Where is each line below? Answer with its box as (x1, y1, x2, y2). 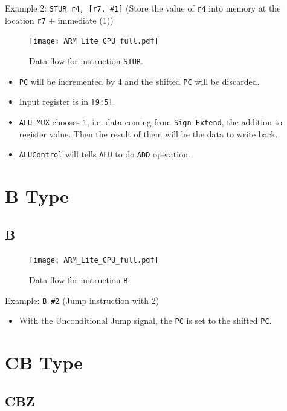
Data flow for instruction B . (29, 274, 131, 286)
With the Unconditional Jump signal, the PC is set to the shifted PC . (19, 314, 272, 327)
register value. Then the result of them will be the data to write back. (19, 127, 278, 140)
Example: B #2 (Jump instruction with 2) (5, 294, 160, 306)
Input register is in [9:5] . (19, 95, 115, 108)
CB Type (5, 350, 83, 375)
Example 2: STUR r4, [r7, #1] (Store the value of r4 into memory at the (5, 2, 281, 14)
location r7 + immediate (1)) (5, 13, 114, 26)
